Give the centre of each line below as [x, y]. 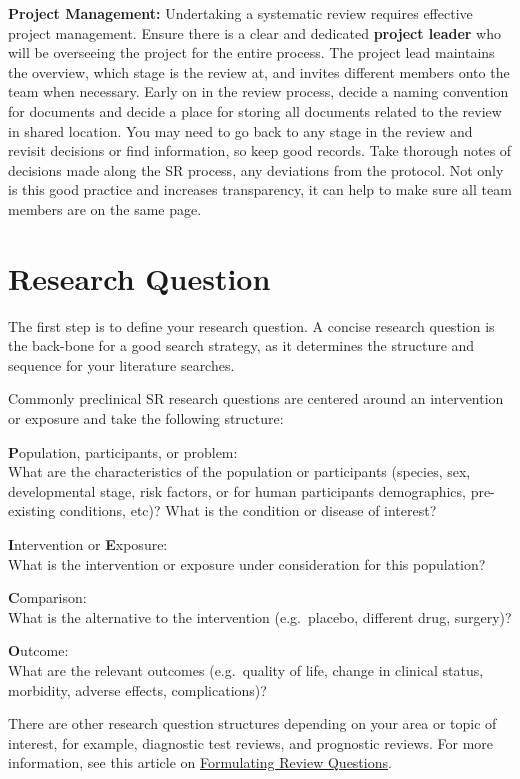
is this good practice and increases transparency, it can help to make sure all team [260, 189]
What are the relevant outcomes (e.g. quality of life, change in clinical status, [246, 669]
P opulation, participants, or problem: [123, 451]
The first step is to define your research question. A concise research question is [251, 325]
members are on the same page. [105, 208]
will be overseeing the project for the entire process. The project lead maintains [251, 52]
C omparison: [47, 597]
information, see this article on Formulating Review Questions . [200, 762]
